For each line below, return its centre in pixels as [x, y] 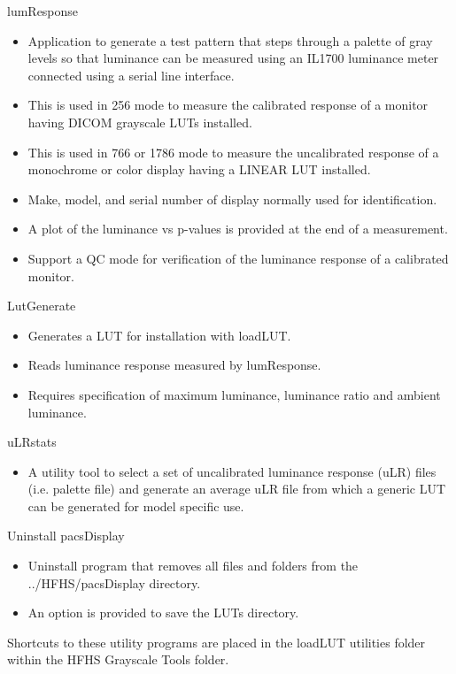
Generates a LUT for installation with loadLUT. [159, 335]
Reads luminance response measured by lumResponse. [174, 365]
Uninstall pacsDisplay [66, 536]
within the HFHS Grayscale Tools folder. [118, 659]
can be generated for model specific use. [136, 505]
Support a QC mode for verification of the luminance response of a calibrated [238, 258]
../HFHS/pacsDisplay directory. [114, 582]
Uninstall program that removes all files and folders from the [193, 566]
